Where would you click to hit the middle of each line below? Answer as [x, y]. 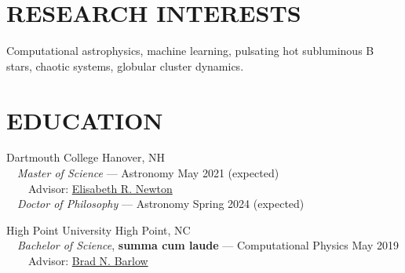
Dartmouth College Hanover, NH [86, 157]
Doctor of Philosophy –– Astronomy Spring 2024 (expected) [161, 204]
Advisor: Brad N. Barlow [88, 260]
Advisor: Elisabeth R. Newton [100, 188]
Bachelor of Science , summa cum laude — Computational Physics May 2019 [208, 245]
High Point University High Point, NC [99, 229]
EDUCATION [85, 120]
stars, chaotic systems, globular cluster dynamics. [125, 66]
